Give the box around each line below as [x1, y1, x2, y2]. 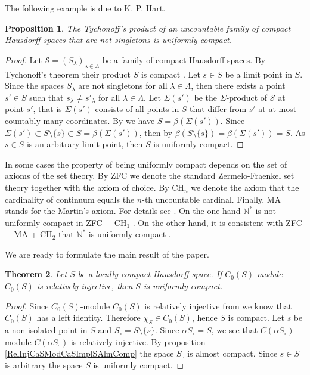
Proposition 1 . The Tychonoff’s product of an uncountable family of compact [5, 21, 291, 34]
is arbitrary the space [5, 358, 83, 371]
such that [29, 91, 64, 103]
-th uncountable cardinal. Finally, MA [142, 193, 281, 205]
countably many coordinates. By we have [5, 114, 155, 126]
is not [255, 204, 276, 217]
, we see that [211, 324, 258, 336]
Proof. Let [5, 53, 42, 66]
